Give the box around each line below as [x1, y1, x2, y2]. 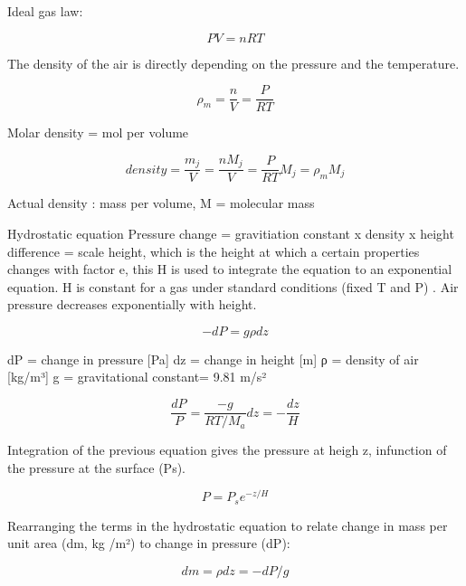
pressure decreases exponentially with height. [7, 295, 257, 314]
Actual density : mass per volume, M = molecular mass [7, 194, 315, 213]
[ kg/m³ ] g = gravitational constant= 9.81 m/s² [7, 367, 267, 386]
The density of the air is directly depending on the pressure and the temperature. [7, 53, 460, 72]
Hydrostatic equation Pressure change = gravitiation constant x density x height [7, 223, 454, 242]
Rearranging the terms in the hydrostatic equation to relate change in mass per [7, 515, 448, 534]
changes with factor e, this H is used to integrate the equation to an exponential [7, 260, 452, 279]
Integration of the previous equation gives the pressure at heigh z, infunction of [7, 440, 447, 459]
